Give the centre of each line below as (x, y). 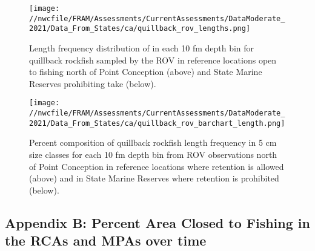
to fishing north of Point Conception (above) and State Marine (146, 72)
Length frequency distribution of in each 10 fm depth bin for (142, 47)
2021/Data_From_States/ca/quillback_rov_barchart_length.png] (157, 123)
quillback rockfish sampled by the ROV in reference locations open (153, 60)
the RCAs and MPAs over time (106, 240)
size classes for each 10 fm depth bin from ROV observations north (153, 154)
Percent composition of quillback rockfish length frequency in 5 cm (153, 142)
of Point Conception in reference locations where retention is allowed (157, 166)
